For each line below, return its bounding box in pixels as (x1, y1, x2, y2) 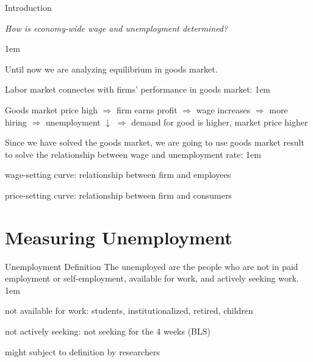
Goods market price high (5, 103, 98, 116)
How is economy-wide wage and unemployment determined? (5, 21, 228, 34)
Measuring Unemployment (5, 224, 232, 249)
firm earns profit (116, 103, 178, 116)
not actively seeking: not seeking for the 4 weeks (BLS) (5, 325, 211, 338)
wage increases (196, 103, 251, 116)
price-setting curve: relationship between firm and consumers (5, 188, 232, 201)
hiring (5, 115, 27, 128)
